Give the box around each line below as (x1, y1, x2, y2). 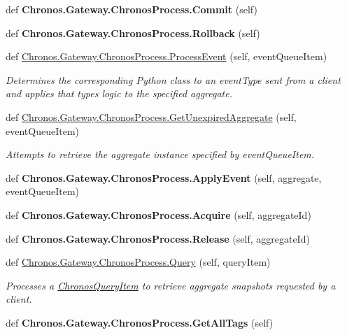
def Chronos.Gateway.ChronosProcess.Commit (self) (6, 2, 257, 16)
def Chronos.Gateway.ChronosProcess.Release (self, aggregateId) (6, 231, 310, 245)
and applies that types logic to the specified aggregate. (6, 86, 233, 101)
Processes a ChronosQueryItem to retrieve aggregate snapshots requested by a (6, 278, 336, 292)
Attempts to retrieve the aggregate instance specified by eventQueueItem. (6, 147, 315, 162)
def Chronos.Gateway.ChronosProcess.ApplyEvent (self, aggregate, (6, 170, 322, 185)
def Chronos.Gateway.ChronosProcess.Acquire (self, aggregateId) (6, 207, 311, 222)
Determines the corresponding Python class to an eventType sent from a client (6, 72, 341, 87)
